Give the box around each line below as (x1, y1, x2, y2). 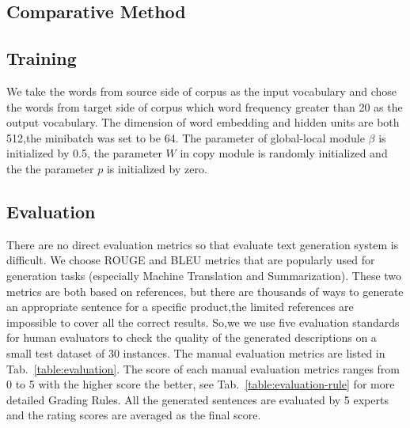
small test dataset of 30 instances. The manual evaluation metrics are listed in (6, 344, 385, 361)
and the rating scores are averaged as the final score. (6, 407, 261, 423)
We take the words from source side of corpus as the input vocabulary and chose (6, 82, 397, 99)
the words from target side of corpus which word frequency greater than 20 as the (6, 98, 403, 115)
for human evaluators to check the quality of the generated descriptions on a (6, 329, 377, 346)
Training (6, 46, 77, 70)
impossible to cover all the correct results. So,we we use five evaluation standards (6, 313, 400, 330)
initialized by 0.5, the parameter (6, 145, 162, 161)
